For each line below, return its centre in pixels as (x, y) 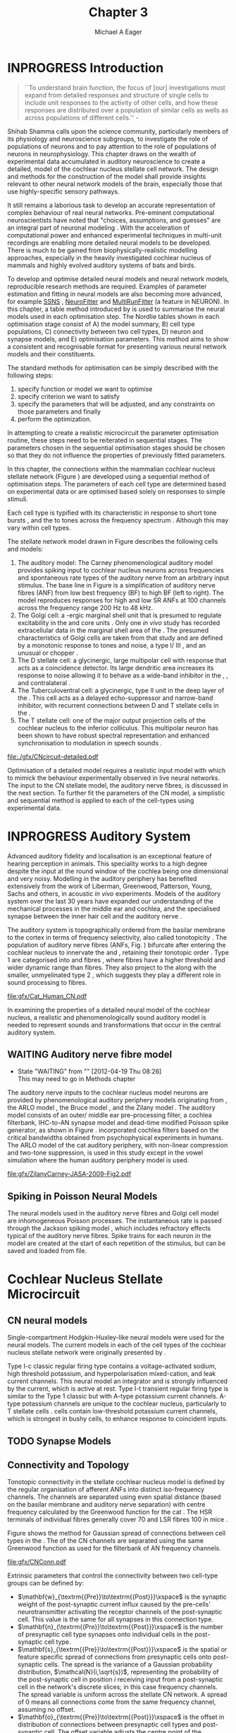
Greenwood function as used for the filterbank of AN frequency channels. (114, 1548)
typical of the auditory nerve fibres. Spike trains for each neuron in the (109, 1236)
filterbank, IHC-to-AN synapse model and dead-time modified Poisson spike (118, 1123)
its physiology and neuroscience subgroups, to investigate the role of (108, 139)
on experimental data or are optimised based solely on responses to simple (116, 491)
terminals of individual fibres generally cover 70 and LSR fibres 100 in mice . (118, 1519)
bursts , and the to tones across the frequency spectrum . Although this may (118, 520)
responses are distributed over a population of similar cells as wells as (126, 110)
